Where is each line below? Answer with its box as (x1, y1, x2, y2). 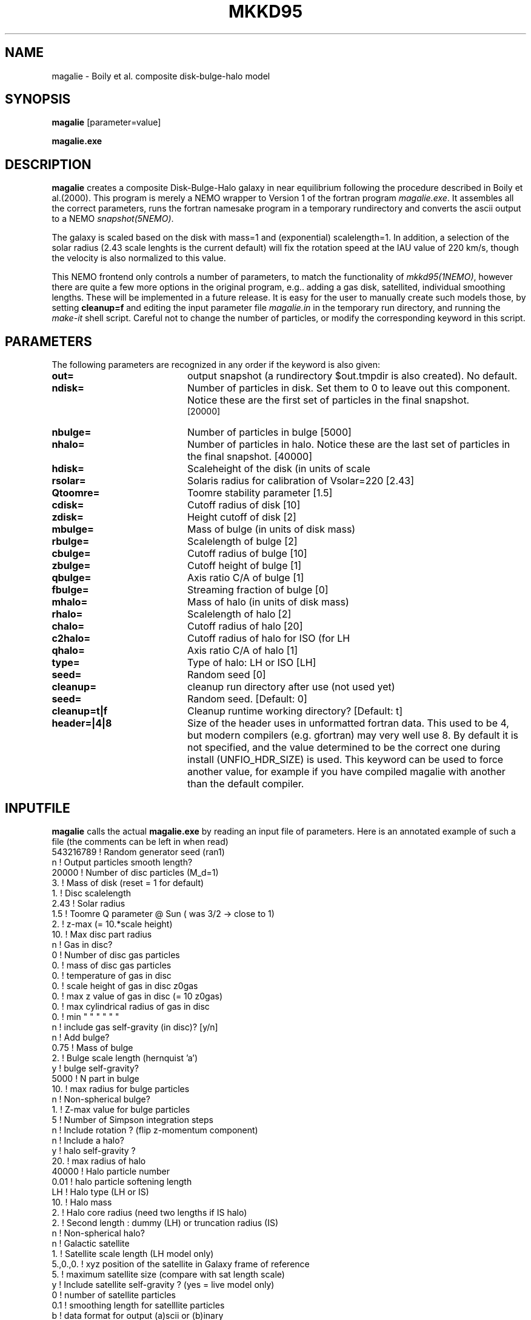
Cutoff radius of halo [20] (187, 620, 303, 633)
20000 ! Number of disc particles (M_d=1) (52, 867, 219, 878)
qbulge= (52, 572, 92, 584)
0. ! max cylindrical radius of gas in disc (52, 1001, 210, 1012)
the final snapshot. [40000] (187, 450, 313, 463)
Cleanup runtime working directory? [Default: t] (187, 705, 403, 718)
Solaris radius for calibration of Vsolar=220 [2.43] (187, 475, 415, 487)
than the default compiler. (187, 778, 304, 790)
